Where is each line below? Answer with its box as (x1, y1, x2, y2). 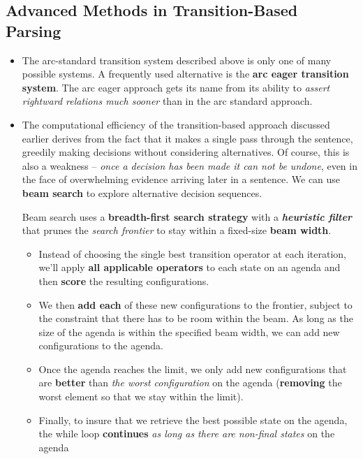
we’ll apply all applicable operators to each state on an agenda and (38, 260, 341, 275)
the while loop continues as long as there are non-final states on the (38, 426, 335, 441)
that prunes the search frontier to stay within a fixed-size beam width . (22, 223, 332, 238)
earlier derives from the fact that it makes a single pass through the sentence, (22, 131, 353, 145)
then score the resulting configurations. (38, 273, 209, 288)
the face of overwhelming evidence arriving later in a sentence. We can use (22, 172, 341, 187)
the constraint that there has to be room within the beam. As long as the (38, 311, 353, 326)
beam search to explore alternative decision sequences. (22, 185, 262, 200)
